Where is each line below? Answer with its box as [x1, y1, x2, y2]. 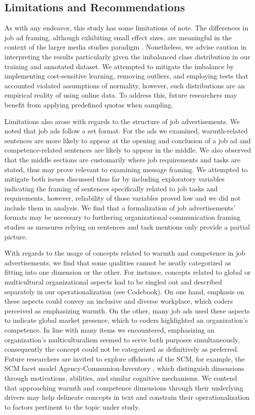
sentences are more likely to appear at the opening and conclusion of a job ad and [4, 135, 251, 145]
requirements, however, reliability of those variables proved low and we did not [4, 193, 241, 203]
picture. [4, 231, 27, 241]
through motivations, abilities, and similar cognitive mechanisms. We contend [4, 372, 237, 383]
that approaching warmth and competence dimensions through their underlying [4, 382, 243, 392]
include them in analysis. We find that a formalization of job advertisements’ [4, 202, 235, 212]
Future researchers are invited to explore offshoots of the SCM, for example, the [4, 353, 245, 363]
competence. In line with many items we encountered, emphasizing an [4, 325, 214, 335]
